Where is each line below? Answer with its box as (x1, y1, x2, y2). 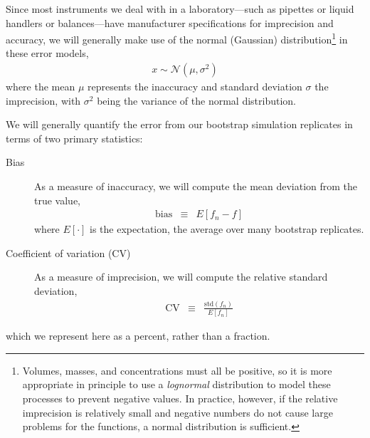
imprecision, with (6, 93, 81, 108)
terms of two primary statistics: (6, 130, 143, 145)
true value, (34, 192, 80, 207)
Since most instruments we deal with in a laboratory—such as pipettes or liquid (6, 1, 354, 16)
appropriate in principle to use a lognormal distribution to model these (22, 377, 331, 392)
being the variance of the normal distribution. (97, 93, 296, 108)
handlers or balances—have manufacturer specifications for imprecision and (6, 15, 334, 30)
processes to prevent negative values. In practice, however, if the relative (22, 391, 338, 406)
